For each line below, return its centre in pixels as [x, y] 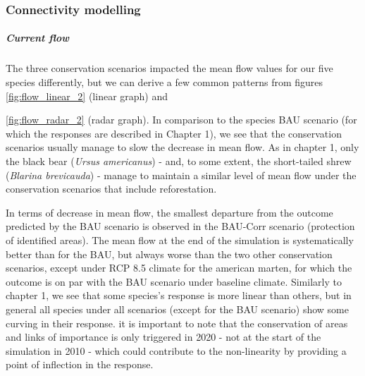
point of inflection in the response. [80, 364]
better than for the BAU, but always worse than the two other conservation [169, 254]
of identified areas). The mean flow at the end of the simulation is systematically [180, 239]
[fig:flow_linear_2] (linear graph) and [87, 96]
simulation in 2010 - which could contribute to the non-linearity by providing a [176, 350]
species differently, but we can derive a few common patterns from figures [165, 82]
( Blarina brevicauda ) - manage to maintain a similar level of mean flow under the [181, 175]
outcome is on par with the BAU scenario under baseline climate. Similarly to [174, 281]
